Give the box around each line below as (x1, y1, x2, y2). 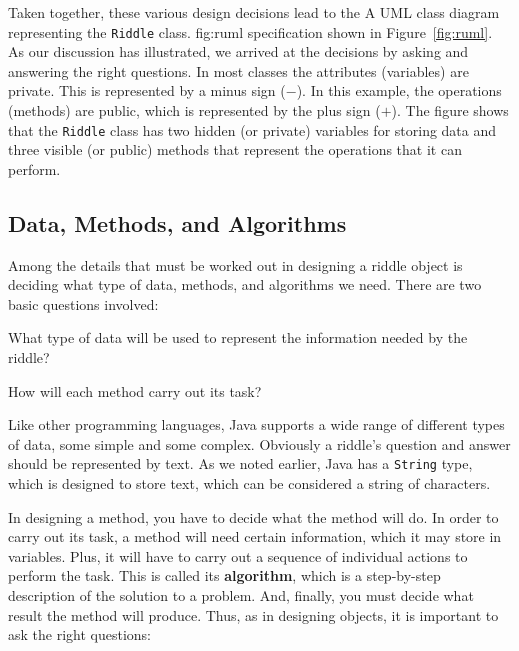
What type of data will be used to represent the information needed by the (8, 327, 468, 348)
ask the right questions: (8, 624, 151, 645)
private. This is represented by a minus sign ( (8, 80, 286, 101)
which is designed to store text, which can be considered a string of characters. (8, 473, 491, 494)
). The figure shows (391, 100, 509, 121)
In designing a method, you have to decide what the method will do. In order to (8, 506, 499, 527)
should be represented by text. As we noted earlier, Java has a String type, (8, 453, 473, 474)
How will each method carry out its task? (8, 380, 262, 401)
